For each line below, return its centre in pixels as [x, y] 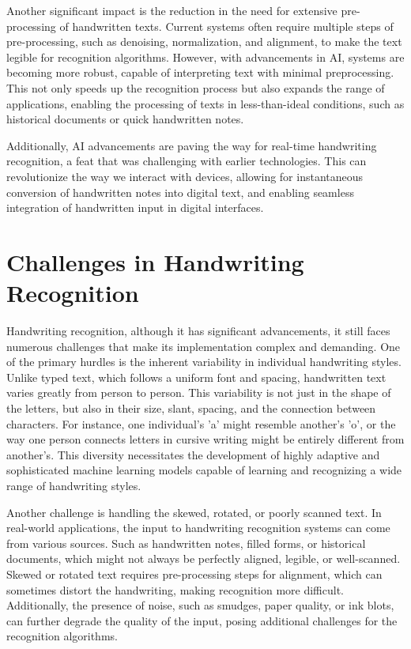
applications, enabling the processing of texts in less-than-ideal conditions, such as [205, 103]
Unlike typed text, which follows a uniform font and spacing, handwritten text [196, 377]
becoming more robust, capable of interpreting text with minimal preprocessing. [200, 72]
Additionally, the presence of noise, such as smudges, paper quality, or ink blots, [200, 605]
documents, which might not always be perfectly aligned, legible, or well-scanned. [204, 558]
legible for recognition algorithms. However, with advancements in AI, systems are [205, 57]
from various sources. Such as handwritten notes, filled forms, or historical [186, 543]
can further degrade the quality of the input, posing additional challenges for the [202, 620]
